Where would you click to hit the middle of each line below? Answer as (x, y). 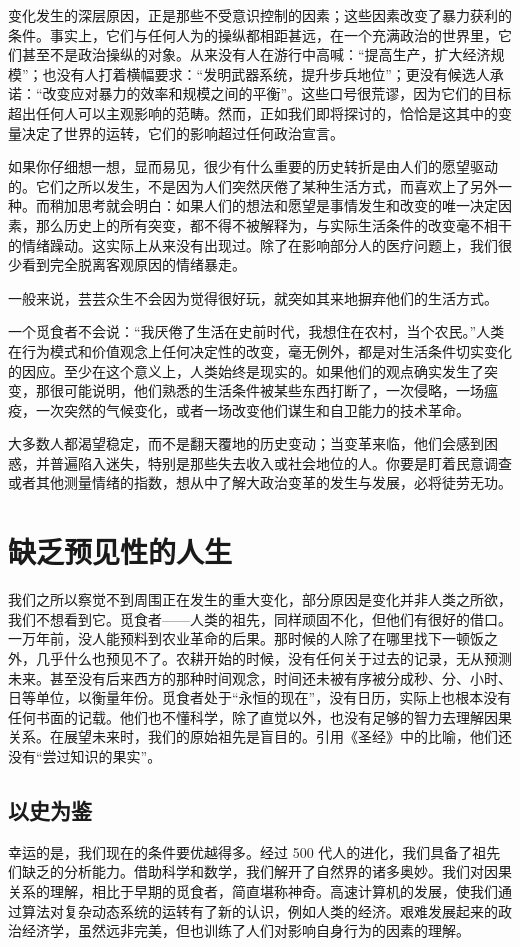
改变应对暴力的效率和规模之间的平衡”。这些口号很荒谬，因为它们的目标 (277, 93)
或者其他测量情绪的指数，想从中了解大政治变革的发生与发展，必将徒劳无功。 (260, 482)
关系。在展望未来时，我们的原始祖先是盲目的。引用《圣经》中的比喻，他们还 (260, 736)
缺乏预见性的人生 (120, 551)
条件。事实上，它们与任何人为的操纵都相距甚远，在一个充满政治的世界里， (253, 34)
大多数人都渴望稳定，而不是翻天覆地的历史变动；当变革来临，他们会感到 (246, 443)
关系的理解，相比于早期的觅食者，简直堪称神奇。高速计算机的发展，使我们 (253, 890)
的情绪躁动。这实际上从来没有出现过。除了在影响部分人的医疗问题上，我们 (253, 244)
